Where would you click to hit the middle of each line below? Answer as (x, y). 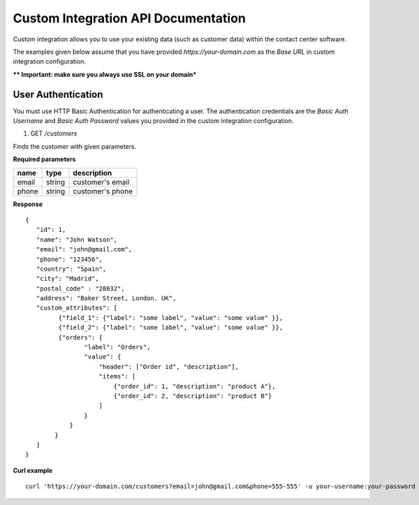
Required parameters (44, 159)
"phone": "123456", (69, 259)
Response (28, 204)
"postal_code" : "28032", (80, 288)
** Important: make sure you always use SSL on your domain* (105, 74)
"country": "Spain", (71, 269)
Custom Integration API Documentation (129, 18)
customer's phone (103, 191)
